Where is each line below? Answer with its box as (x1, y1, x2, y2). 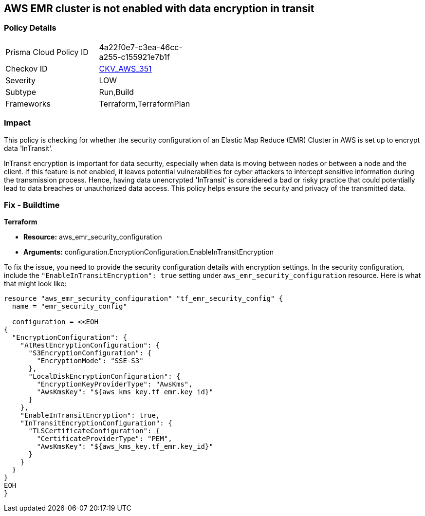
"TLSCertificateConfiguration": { (28, 427, 160, 435)
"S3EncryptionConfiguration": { (28, 349, 152, 357)
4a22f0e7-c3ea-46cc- (99, 42, 183, 52)
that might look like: (4, 279, 67, 288)
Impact (4, 118, 31, 128)
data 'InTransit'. (4, 144, 53, 152)
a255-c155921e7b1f (99, 52, 170, 62)
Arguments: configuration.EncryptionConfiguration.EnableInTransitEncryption (23, 248, 274, 257)
